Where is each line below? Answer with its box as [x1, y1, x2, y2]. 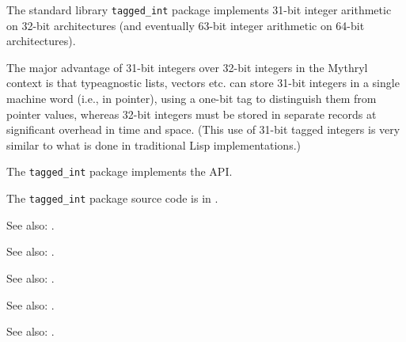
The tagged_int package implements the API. [6, 163, 233, 180]
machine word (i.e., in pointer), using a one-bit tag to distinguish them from [6, 90, 377, 107]
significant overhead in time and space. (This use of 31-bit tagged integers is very [6, 121, 400, 138]
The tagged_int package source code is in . [6, 190, 218, 207]
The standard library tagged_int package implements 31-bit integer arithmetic [6, 2, 392, 17]
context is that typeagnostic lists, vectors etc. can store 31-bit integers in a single [6, 74, 400, 91]
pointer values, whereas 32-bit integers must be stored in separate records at [6, 105, 377, 122]
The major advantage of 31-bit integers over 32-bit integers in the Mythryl [6, 59, 368, 75]
